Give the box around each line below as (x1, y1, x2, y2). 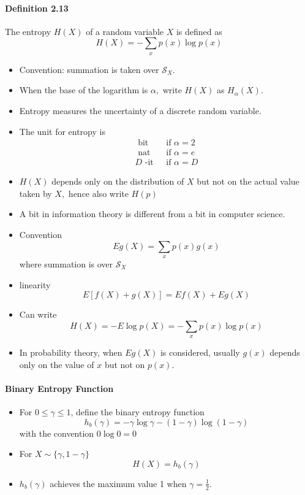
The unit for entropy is (19, 125, 105, 137)
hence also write (68, 186, 129, 199)
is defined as (176, 25, 222, 37)
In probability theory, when (19, 346, 122, 359)
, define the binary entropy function (70, 405, 205, 418)
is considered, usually (160, 346, 240, 359)
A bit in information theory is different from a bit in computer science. (19, 207, 285, 220)
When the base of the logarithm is (19, 83, 148, 96)
